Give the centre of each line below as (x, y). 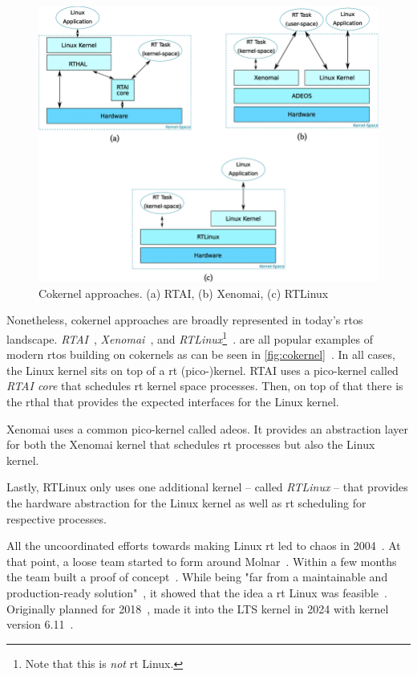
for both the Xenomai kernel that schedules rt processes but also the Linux (191, 444)
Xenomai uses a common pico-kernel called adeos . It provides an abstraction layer (208, 428)
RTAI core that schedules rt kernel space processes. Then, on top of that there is (205, 386)
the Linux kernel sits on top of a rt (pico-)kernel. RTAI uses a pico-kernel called (202, 370)
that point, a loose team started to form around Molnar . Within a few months (202, 561)
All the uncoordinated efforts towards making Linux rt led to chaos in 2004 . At (204, 546)
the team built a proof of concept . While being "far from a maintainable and (197, 577)
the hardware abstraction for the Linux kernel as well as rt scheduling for (186, 502)
